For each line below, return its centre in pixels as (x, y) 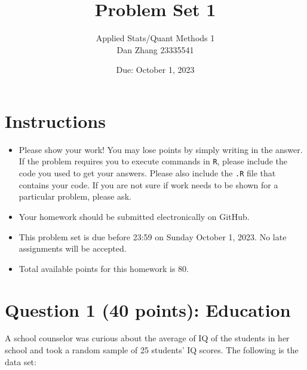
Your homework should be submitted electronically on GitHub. (134, 216)
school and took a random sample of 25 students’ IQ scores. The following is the (152, 350)
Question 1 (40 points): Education (148, 309)
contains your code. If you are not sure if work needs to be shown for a (148, 184)
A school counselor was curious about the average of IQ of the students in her (147, 338)
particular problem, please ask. (75, 196)
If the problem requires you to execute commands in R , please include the (153, 161)
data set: (21, 361)
